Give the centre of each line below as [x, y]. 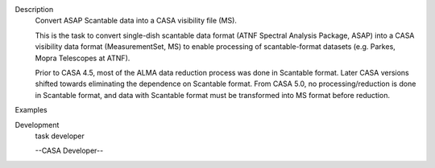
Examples [31, 110]
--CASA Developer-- [69, 151]
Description [34, 9]
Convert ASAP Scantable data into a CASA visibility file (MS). [136, 21]
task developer [60, 136]
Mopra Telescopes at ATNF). [83, 58]
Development [37, 125]
